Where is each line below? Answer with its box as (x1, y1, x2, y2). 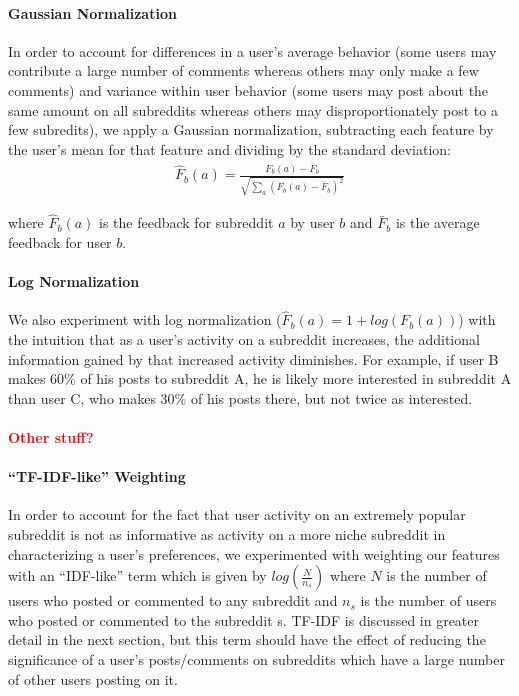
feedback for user (8, 231, 112, 252)
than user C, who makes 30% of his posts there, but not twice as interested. (8, 387, 473, 408)
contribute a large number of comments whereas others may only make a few (8, 60, 479, 81)
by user (290, 212, 335, 233)
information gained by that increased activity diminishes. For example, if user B (8, 348, 499, 369)
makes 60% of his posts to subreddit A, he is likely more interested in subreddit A (8, 368, 512, 389)
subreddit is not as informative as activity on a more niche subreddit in (8, 524, 446, 544)
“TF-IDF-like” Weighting (8, 466, 186, 487)
